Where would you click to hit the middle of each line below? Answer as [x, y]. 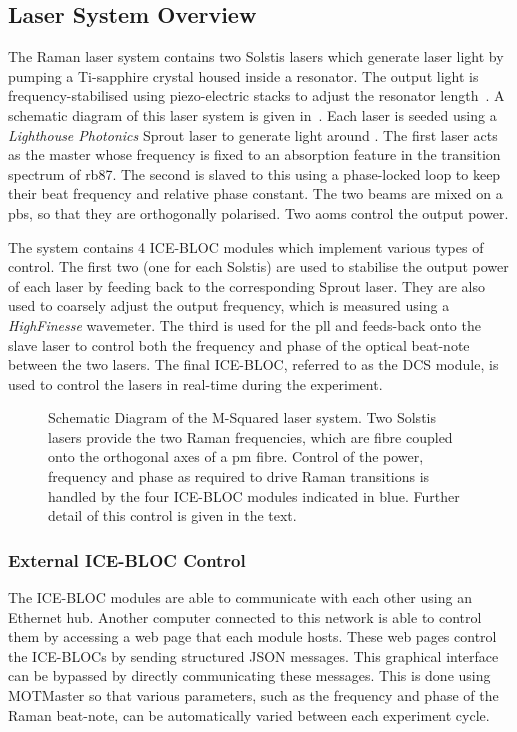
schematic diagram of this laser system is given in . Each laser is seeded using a [252, 114]
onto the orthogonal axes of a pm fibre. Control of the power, [236, 456]
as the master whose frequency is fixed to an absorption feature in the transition [254, 154]
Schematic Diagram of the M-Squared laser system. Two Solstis [242, 417]
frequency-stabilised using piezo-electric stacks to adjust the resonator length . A [256, 95]
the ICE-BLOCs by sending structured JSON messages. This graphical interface [253, 655]
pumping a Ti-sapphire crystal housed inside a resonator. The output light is [243, 75]
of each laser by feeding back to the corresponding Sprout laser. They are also [246, 285]
